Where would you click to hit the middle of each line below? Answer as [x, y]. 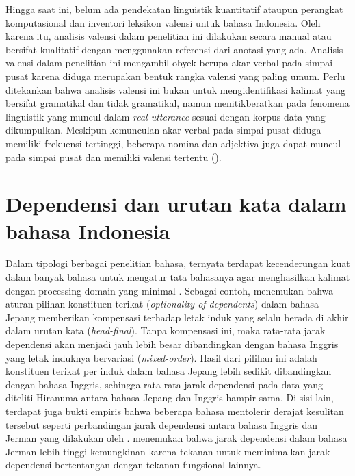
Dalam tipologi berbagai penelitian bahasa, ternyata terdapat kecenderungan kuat [178, 263]
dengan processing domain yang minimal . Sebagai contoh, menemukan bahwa [170, 290]
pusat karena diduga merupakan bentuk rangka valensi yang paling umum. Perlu [175, 76]
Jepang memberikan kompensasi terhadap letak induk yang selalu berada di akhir [177, 317]
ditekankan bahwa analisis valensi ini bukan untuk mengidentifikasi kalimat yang [175, 89]
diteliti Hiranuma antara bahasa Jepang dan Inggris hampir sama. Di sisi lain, [170, 398]
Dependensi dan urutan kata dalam [176, 204]
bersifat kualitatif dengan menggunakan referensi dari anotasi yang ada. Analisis [174, 49]
